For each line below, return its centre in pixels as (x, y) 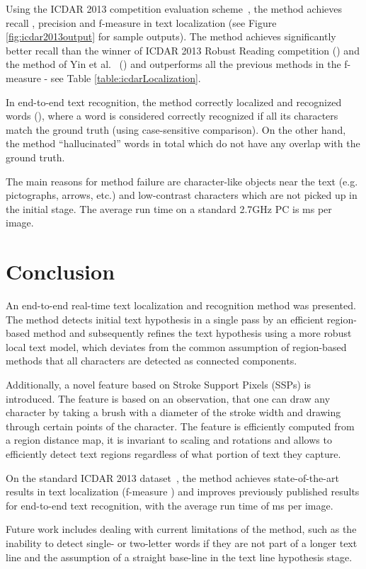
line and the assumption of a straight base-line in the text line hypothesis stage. (179, 557)
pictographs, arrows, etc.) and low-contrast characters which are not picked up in (182, 195)
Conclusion (61, 271)
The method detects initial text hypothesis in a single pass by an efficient (165, 319)
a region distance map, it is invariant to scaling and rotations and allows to (169, 440)
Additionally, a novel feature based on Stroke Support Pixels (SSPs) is (158, 384)
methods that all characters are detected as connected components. (151, 361)
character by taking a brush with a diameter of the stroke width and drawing (173, 412)
